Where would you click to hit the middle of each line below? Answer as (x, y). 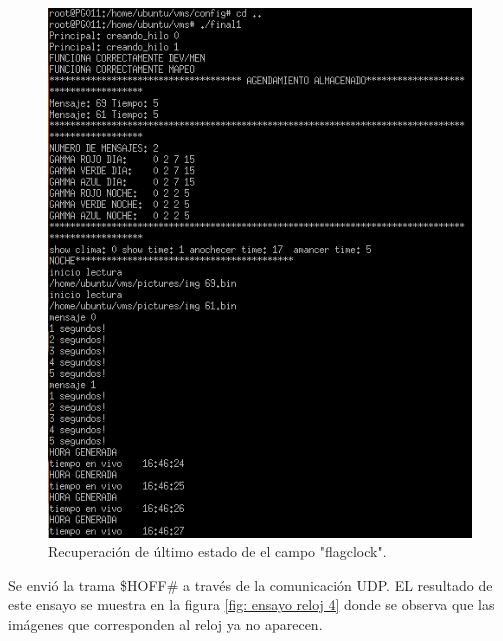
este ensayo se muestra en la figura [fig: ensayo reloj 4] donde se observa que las (251, 604)
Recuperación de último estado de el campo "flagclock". (217, 551)
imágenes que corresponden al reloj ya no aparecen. (165, 623)
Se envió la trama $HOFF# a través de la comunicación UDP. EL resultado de (250, 584)
